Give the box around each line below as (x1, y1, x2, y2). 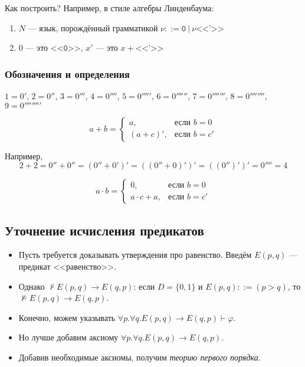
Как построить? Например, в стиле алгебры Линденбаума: (5, 2, 214, 14)
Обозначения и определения (5, 66, 130, 81)
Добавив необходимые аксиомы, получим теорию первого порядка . (18, 350, 261, 363)
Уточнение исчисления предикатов (5, 221, 204, 239)
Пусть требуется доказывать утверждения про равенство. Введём (18, 248, 252, 261)
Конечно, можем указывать (18, 311, 116, 323)
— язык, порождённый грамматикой (28, 21, 158, 34)
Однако (18, 280, 45, 292)
